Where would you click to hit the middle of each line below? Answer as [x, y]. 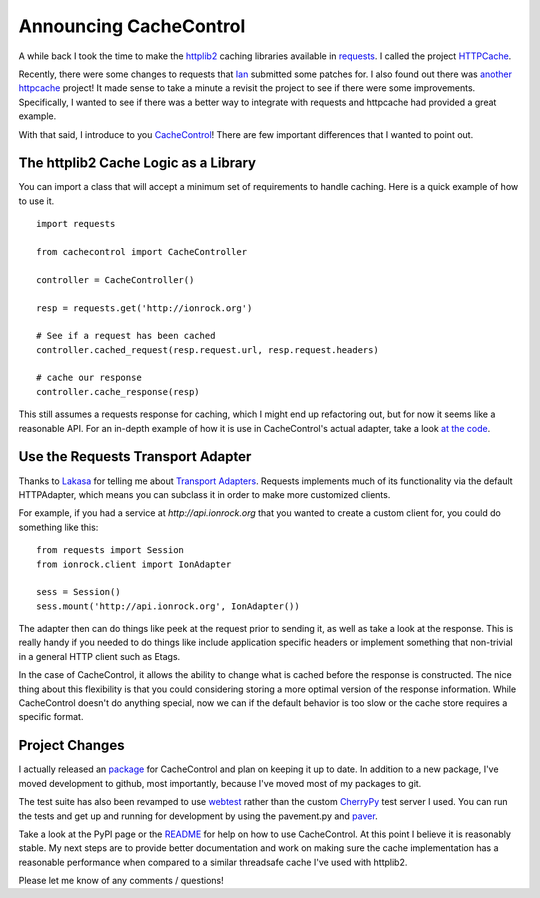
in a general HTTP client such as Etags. [99, 656]
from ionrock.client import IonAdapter [134, 564]
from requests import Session [110, 550]
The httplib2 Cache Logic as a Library [137, 163]
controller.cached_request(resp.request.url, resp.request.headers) [207, 349]
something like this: [58, 527]
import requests [76, 224]
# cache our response [89, 378]
